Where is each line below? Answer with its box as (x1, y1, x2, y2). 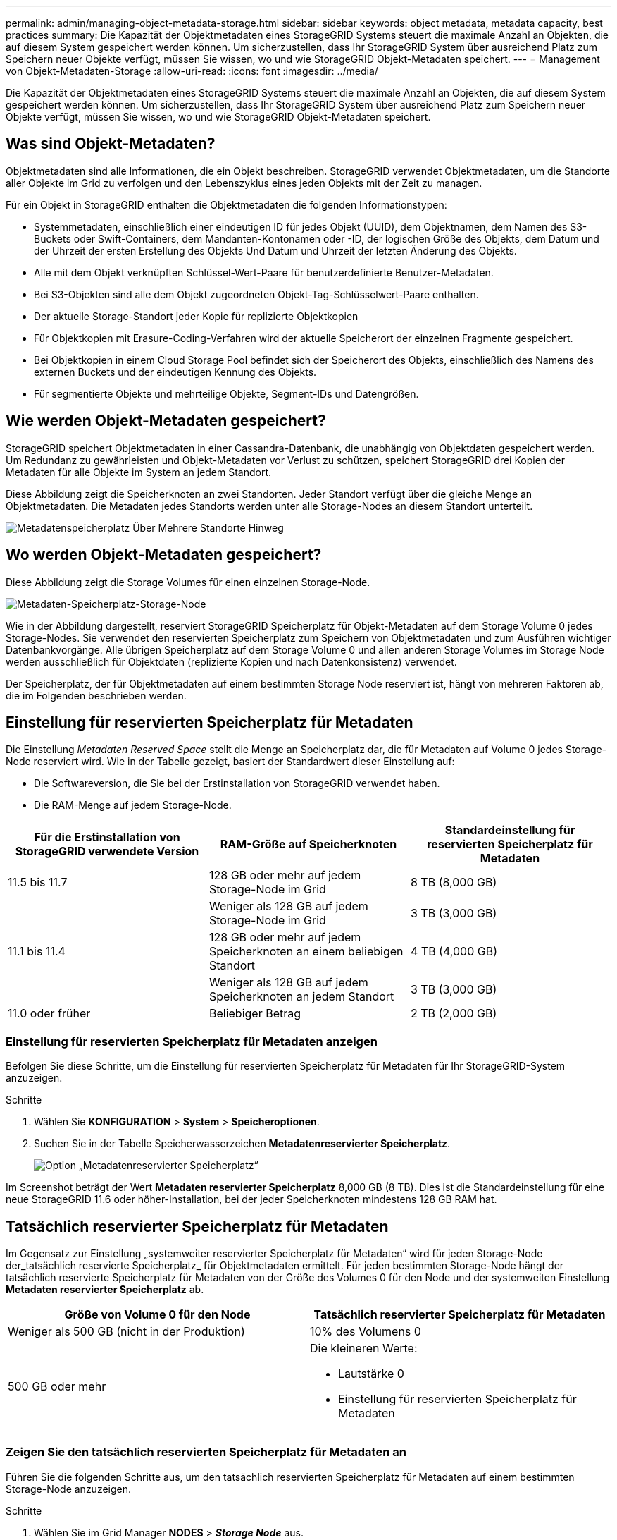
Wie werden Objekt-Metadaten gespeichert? (6, 412, 326, 430)
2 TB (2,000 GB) (410, 1006, 497, 1021)
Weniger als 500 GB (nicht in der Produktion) (8, 1324, 245, 1338)
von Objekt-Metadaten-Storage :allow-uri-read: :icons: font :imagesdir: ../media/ (6, 65, 378, 77)
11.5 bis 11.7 (8, 875, 68, 890)
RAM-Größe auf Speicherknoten (220, 837, 397, 852)
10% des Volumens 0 (310, 1324, 421, 1338)
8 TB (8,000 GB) (410, 875, 497, 890)
